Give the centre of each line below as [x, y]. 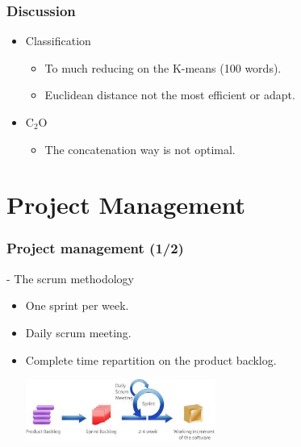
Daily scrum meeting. [78, 332]
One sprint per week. [77, 305]
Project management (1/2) [95, 248]
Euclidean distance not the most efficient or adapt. [170, 95]
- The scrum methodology [70, 278]
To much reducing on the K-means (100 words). [163, 67]
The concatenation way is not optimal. [140, 149]
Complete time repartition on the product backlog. [151, 359]
